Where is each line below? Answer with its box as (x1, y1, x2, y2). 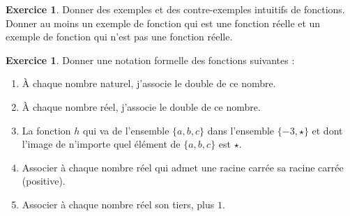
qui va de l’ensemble (83, 123, 169, 137)
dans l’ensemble (207, 123, 275, 137)
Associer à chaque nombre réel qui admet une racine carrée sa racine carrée (22, 160, 344, 174)
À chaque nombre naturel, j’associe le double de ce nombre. (22, 76, 276, 91)
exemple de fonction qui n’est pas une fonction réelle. (6, 29, 233, 44)
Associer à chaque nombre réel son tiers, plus (22, 196, 215, 211)
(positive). (22, 173, 66, 188)
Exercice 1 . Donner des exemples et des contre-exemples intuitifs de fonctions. (6, 2, 345, 16)
